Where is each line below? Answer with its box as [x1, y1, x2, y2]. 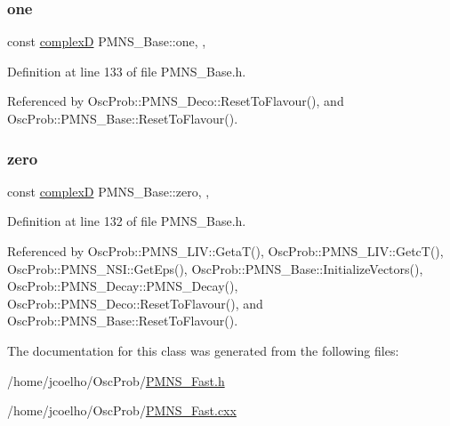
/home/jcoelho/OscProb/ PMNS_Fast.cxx [7, 401, 237, 420]
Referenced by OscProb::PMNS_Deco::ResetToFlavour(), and [7, 92, 344, 110]
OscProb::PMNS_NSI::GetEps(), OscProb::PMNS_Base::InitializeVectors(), [7, 259, 423, 277]
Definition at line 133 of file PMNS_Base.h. [7, 61, 246, 80]
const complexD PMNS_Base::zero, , [7, 181, 210, 200]
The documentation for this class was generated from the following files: [7, 341, 399, 359]
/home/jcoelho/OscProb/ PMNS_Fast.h [7, 371, 225, 390]
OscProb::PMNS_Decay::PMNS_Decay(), [7, 277, 238, 295]
